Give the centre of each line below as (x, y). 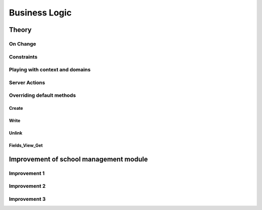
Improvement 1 (27, 173)
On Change (23, 44)
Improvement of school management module (78, 159)
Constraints (23, 57)
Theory (20, 30)
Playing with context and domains (50, 70)
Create (16, 108)
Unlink (16, 133)
